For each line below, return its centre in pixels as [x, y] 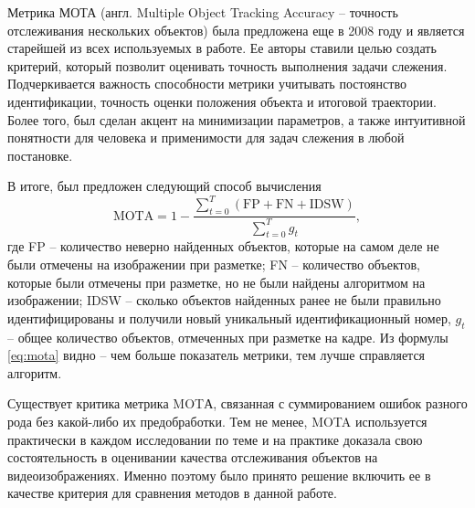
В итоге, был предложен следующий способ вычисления [164, 186]
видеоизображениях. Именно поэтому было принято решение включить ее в [219, 475]
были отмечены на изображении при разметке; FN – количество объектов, [214, 264]
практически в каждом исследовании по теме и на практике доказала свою [215, 439]
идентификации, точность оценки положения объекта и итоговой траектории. [222, 101]
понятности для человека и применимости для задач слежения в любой [206, 138]
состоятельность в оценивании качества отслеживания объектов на [193, 457]
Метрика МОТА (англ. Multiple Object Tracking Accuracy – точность [203, 12]
